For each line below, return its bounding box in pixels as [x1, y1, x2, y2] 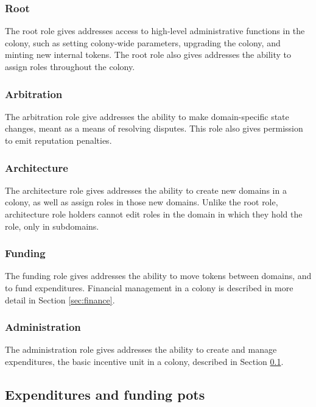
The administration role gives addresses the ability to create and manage [5, 343, 277, 356]
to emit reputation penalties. [5, 134, 112, 146]
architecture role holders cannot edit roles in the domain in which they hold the [5, 208, 303, 220]
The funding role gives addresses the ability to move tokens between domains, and [5, 269, 312, 282]
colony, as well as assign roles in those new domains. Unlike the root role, [5, 196, 278, 208]
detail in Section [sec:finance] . [5, 293, 115, 306]
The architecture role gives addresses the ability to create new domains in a [5, 183, 287, 196]
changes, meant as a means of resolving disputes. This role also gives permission [5, 122, 303, 135]
